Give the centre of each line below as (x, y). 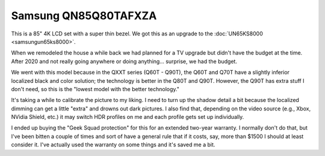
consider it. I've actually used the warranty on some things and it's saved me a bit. (113, 145)
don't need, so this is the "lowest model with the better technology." (95, 89)
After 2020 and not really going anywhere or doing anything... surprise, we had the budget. (124, 61)
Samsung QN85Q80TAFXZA (84, 16)
